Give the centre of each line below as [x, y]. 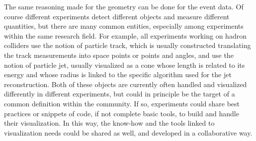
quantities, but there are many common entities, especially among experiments [124, 26]
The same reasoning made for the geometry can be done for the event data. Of [124, 6]
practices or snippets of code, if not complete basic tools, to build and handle [122, 113]
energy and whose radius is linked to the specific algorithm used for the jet [118, 74]
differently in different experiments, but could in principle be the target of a [120, 94]
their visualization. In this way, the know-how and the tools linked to [109, 123]
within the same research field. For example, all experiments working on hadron [125, 35]
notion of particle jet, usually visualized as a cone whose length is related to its [125, 65]
